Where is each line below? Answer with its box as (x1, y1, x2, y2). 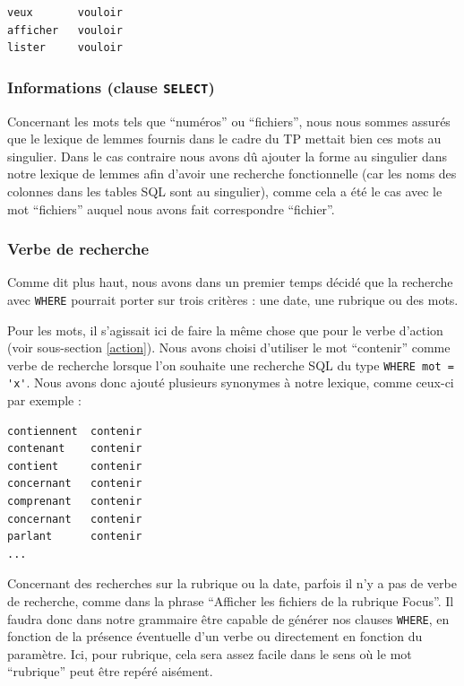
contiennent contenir (7, 424, 142, 438)
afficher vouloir (7, 23, 123, 37)
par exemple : (7, 391, 82, 410)
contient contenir (7, 459, 142, 473)
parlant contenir (7, 530, 142, 543)
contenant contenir (7, 442, 142, 456)
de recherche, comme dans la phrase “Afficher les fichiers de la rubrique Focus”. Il (7, 592, 454, 611)
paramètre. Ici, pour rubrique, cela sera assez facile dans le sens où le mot (7, 644, 412, 663)
